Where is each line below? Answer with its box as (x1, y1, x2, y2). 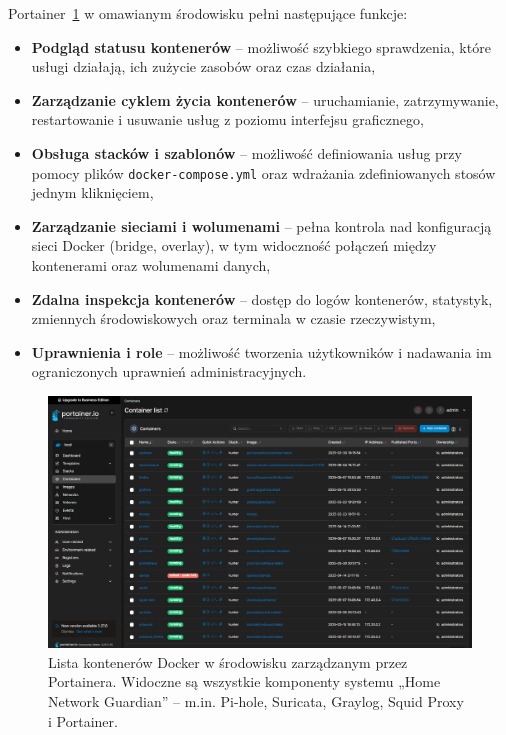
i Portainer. (48, 710, 118, 731)
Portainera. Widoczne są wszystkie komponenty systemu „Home (48, 671, 441, 692)
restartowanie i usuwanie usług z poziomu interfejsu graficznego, (31, 109, 424, 130)
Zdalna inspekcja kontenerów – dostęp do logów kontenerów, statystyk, (31, 288, 493, 309)
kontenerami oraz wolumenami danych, (31, 255, 271, 275)
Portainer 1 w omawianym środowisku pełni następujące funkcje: (8, 3, 408, 23)
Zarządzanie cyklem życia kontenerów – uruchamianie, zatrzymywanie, (31, 89, 499, 110)
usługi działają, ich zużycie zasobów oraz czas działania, (31, 56, 376, 77)
